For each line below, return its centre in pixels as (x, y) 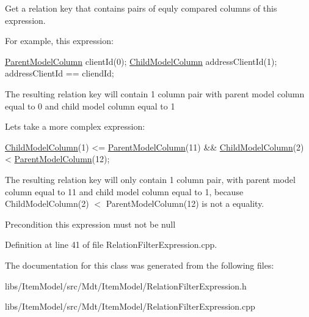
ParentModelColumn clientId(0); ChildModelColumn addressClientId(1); (141, 61)
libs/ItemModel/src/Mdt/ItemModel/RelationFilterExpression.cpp (130, 306)
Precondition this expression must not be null (90, 224)
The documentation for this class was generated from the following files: (140, 265)
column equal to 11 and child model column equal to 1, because (124, 191)
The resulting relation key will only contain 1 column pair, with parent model (150, 179)
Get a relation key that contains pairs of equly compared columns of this (141, 8)
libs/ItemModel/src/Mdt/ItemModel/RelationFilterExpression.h (126, 285)
